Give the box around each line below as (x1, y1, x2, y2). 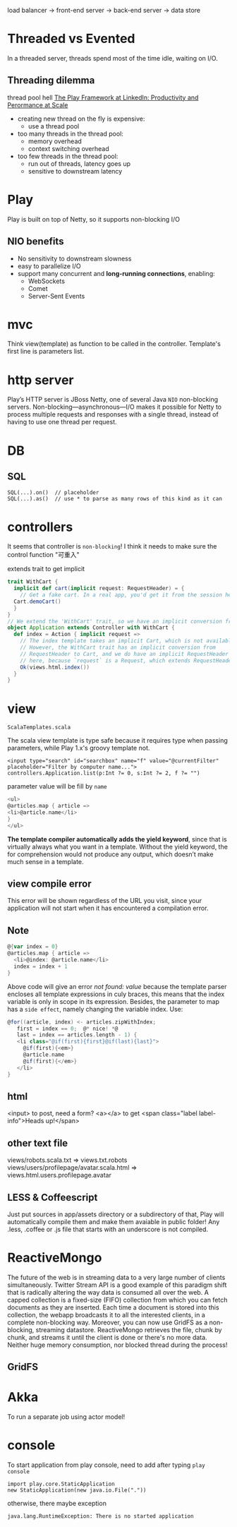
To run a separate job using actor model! (7, 1413, 126, 1421)
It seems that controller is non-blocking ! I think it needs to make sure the (7, 542, 217, 551)
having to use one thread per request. (7, 418, 118, 426)
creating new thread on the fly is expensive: (17, 114, 145, 123)
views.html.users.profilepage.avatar (7, 1171, 111, 1180)
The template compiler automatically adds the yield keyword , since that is (7, 834, 227, 843)
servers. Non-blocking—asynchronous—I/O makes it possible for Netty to (7, 402, 222, 412)
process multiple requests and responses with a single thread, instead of (7, 410, 219, 419)
